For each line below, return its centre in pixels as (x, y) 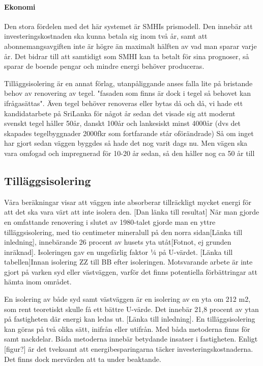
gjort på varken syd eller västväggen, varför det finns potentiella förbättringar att (131, 271)
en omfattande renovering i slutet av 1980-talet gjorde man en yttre (110, 221)
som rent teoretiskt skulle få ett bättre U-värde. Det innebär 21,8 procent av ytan (131, 309)
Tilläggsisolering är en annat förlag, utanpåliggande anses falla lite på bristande (128, 83)
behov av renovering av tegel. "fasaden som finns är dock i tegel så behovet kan (128, 93)
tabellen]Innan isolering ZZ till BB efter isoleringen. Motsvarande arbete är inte (128, 262)
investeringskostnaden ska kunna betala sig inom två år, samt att (106, 36)
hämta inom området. (38, 282)
